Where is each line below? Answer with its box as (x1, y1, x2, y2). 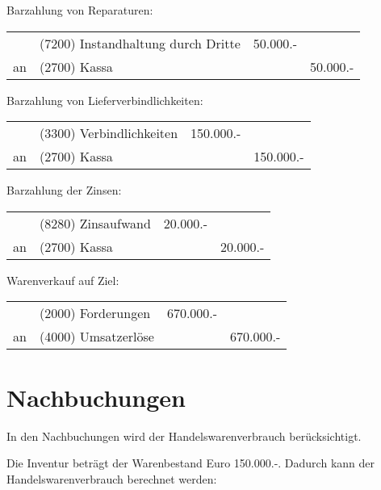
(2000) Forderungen (39, 304, 151, 323)
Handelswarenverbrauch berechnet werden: (6, 470, 217, 487)
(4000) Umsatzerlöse (39, 327, 154, 346)
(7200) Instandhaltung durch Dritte (39, 33, 241, 52)
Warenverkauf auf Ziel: (6, 271, 119, 288)
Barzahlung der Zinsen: (6, 182, 122, 199)
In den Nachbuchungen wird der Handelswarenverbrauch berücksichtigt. (6, 427, 362, 444)
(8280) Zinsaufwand (39, 213, 151, 232)
